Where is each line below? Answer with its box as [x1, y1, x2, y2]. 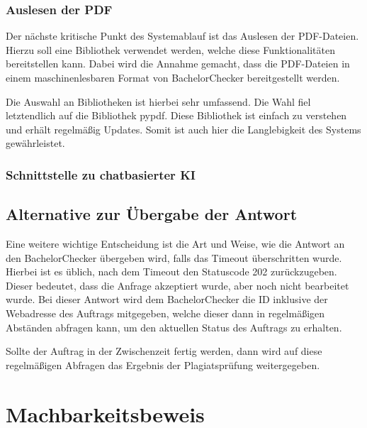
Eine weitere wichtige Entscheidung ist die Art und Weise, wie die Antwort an [6, 236, 345, 251]
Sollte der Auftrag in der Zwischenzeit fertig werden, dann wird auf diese [6, 344, 322, 358]
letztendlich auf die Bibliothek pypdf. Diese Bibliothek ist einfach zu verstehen [6, 108, 347, 123]
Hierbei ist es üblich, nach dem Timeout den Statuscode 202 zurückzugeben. [6, 264, 337, 279]
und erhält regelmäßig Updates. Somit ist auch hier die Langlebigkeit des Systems [6, 121, 361, 136]
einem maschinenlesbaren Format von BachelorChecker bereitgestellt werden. [6, 70, 340, 84]
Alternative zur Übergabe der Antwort [6, 203, 298, 225]
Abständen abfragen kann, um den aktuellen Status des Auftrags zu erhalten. [6, 319, 342, 334]
